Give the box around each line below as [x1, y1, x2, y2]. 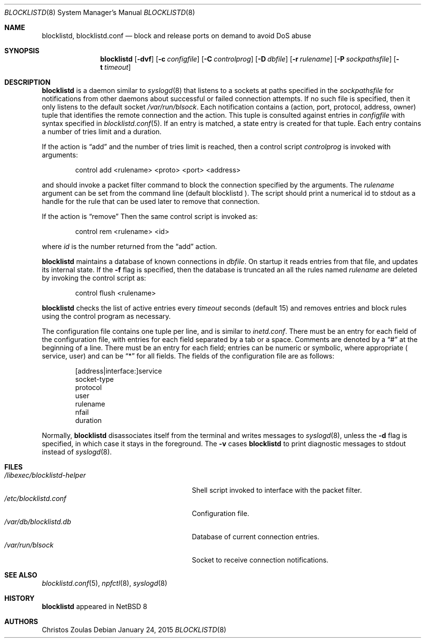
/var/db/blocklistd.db [4, 517, 71, 526]
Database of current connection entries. [192, 532, 319, 541]
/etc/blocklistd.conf [4, 494, 66, 502]
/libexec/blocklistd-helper [4, 471, 86, 479]
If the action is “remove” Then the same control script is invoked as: [42, 212, 258, 220]
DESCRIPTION [4, 78, 51, 86]
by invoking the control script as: [42, 274, 146, 282]
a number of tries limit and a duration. [42, 127, 162, 136]
